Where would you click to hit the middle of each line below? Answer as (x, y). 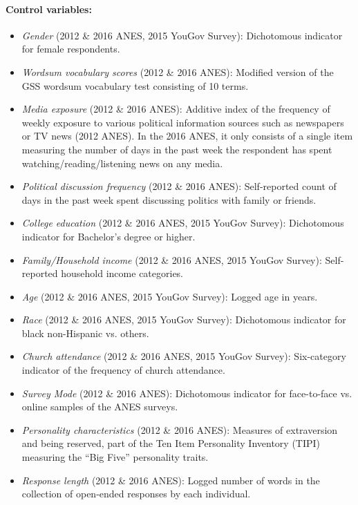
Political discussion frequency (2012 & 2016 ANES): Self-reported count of (179, 186)
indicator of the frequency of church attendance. (123, 370)
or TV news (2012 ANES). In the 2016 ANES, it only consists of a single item (187, 136)
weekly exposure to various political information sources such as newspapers (183, 122)
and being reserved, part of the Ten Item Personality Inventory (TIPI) (171, 443)
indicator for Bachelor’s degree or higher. (109, 236)
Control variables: (49, 9)
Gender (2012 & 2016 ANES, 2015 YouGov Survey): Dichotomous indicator (182, 35)
